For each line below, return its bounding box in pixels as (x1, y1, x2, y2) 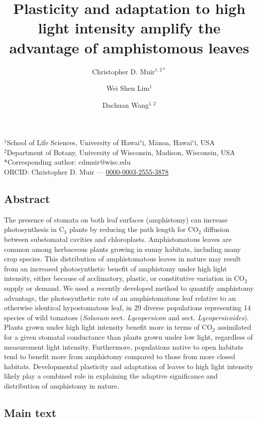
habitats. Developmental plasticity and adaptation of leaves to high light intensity (4, 361, 254, 371)
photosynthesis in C (4, 224, 64, 234)
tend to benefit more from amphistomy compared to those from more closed (4, 351, 236, 362)
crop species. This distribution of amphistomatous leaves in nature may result (4, 253, 241, 264)
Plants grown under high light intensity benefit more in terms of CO (4, 322, 213, 332)
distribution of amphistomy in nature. (4, 380, 119, 391)
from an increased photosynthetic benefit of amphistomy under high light (4, 263, 227, 273)
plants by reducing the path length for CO (69, 224, 199, 234)
